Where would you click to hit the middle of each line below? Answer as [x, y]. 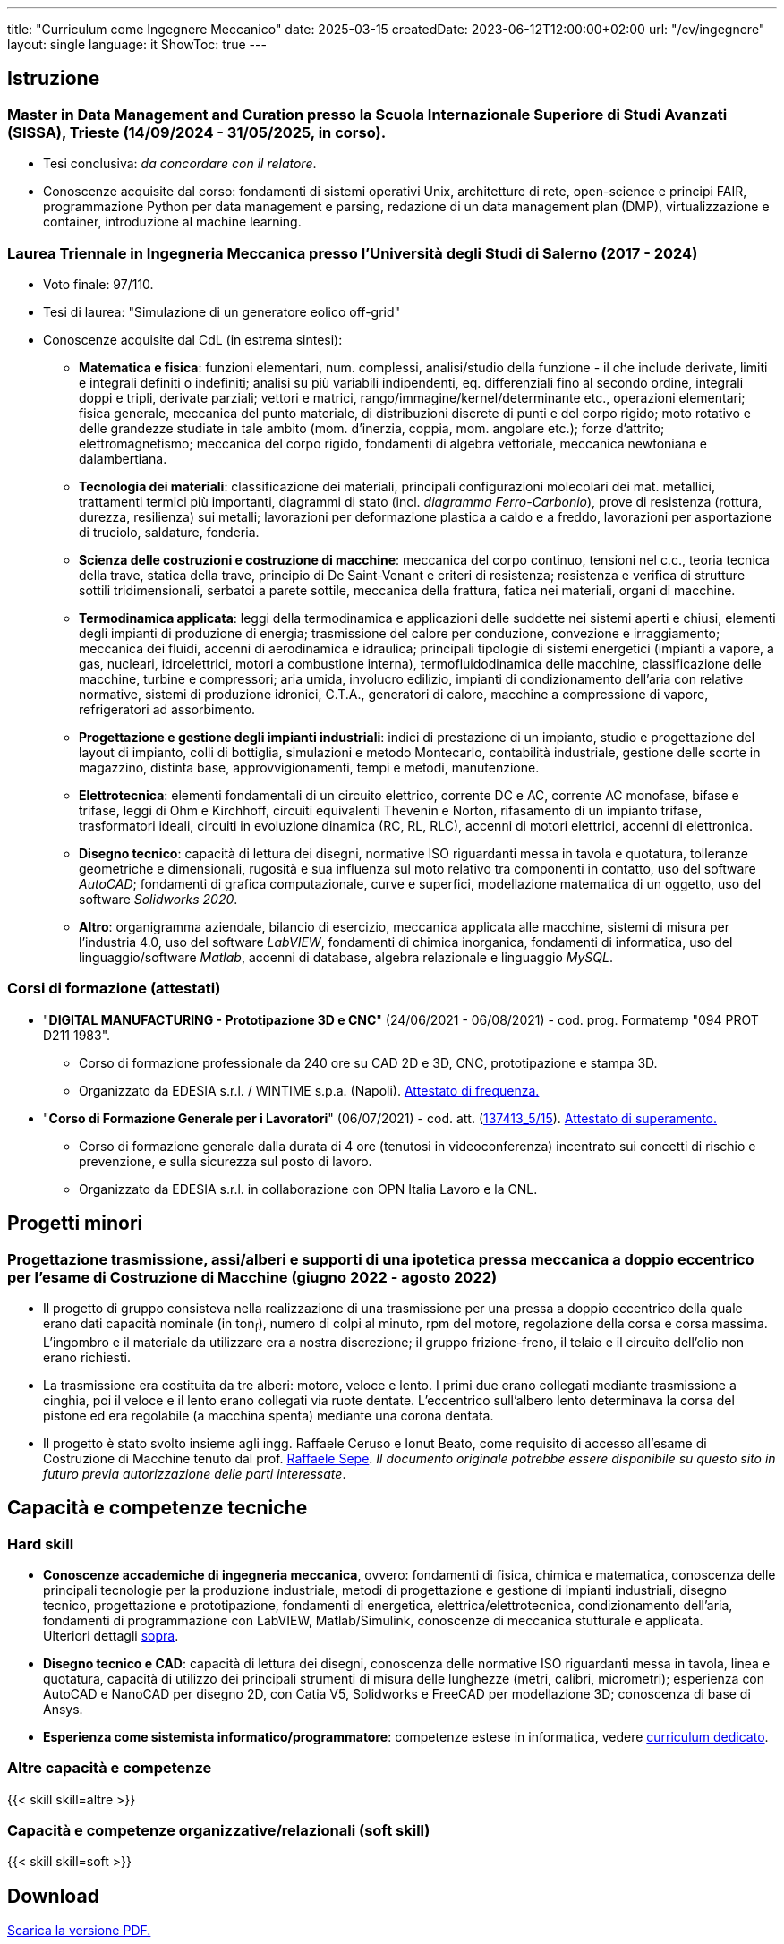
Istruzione [54, 79]
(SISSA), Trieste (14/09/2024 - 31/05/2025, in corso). [197, 132]
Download [53, 1896]
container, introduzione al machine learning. [172, 222]
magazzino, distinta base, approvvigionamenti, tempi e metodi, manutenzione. [309, 767]
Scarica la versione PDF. [79, 1931]
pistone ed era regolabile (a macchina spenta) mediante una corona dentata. [268, 1415]
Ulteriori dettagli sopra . [111, 1635]
